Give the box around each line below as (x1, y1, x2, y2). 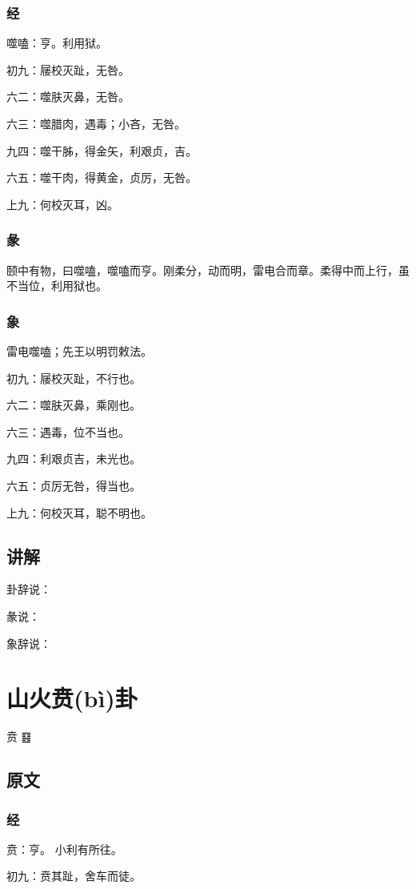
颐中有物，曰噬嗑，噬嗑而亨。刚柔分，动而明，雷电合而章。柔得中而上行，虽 (6, 261, 410, 278)
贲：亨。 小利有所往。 (6, 840, 122, 857)
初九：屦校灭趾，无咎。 (6, 61, 130, 78)
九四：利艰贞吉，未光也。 (6, 450, 141, 467)
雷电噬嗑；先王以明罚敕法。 (6, 343, 152, 359)
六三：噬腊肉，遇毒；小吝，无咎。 (6, 115, 186, 131)
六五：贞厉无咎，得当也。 (6, 477, 141, 493)
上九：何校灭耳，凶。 (6, 195, 118, 212)
